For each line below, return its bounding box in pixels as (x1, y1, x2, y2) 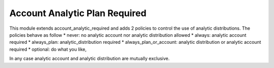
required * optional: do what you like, (9, 46, 87, 52)
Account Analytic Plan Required (9, 8, 147, 19)
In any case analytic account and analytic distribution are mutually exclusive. (9, 55, 170, 61)
